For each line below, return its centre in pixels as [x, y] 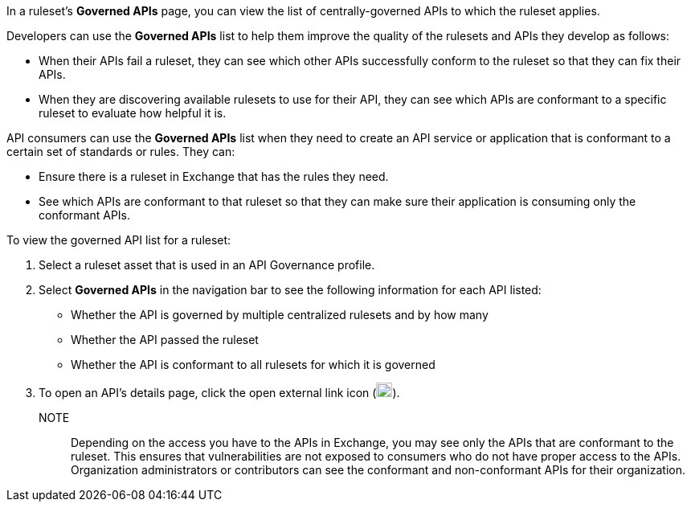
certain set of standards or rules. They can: [121, 152]
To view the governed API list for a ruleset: [119, 240]
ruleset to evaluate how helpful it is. [133, 113]
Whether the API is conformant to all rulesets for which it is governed [253, 365]
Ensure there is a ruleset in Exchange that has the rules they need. [214, 176]
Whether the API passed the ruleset [165, 340]
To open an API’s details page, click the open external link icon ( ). [219, 393]
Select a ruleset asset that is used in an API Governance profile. [207, 265]
